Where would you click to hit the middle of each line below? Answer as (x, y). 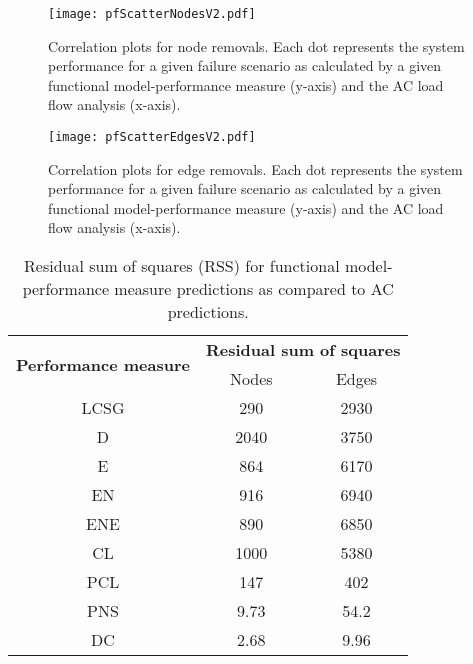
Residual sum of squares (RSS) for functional (182, 266)
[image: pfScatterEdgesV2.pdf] (152, 137)
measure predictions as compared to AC (254, 289)
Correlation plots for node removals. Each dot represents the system (256, 45)
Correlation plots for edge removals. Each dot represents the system (255, 168)
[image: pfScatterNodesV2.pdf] (152, 14)
